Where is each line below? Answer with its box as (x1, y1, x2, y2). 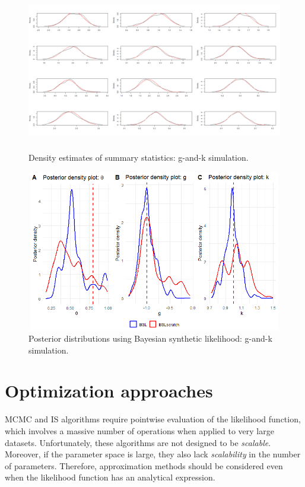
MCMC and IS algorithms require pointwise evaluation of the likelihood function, (5, 413, 301, 425)
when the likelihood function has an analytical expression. (5, 471, 215, 483)
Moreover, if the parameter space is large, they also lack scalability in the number (5, 448, 301, 460)
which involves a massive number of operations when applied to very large (5, 425, 274, 437)
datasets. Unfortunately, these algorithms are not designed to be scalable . (5, 436, 271, 448)
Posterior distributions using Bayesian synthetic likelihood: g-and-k (28, 332, 272, 345)
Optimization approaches (5, 378, 213, 403)
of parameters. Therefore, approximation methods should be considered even (5, 459, 283, 472)
